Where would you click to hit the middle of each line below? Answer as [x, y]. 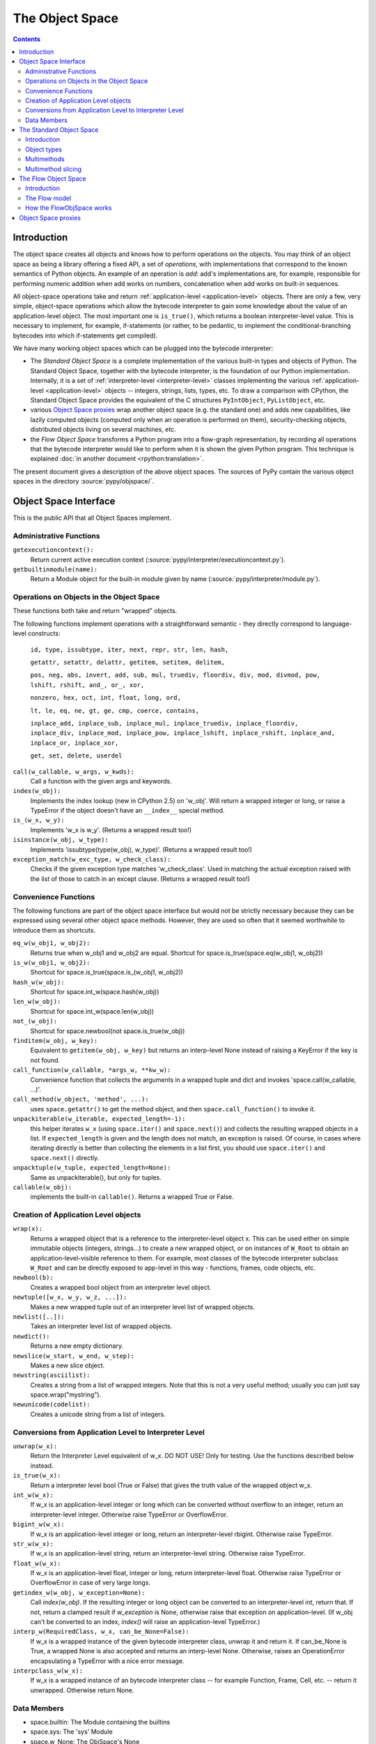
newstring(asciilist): [52, 1375]
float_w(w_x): [37, 1563]
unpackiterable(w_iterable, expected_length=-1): [99, 1119]
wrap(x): [28, 1229]
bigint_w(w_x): [39, 1525]
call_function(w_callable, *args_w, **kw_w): [92, 1070]
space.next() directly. [65, 1157]
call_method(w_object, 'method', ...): [81, 1099]
